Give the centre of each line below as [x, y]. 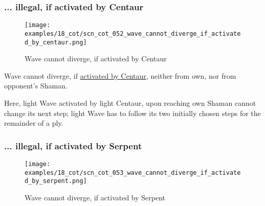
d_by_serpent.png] [56, 181]
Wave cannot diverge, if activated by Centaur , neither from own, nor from [120, 75]
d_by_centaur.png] [56, 42]
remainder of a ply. [34, 123]
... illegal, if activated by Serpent [73, 145]
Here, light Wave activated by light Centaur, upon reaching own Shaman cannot [130, 102]
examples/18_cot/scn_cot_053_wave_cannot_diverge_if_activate [133, 173]
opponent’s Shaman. [36, 86]
